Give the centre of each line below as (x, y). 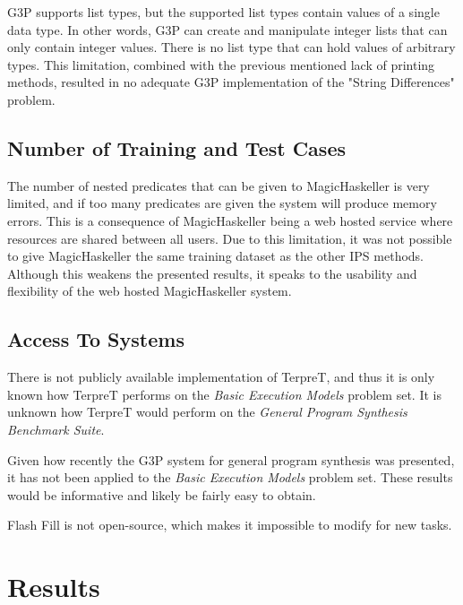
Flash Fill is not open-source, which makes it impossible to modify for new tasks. (230, 525)
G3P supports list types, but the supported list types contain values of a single (223, 12)
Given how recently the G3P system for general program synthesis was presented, (231, 459)
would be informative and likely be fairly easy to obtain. (162, 494)
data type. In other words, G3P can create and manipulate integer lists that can (227, 29)
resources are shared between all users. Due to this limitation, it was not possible (230, 238)
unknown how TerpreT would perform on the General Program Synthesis (207, 412)
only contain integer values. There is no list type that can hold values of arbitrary (231, 47)
